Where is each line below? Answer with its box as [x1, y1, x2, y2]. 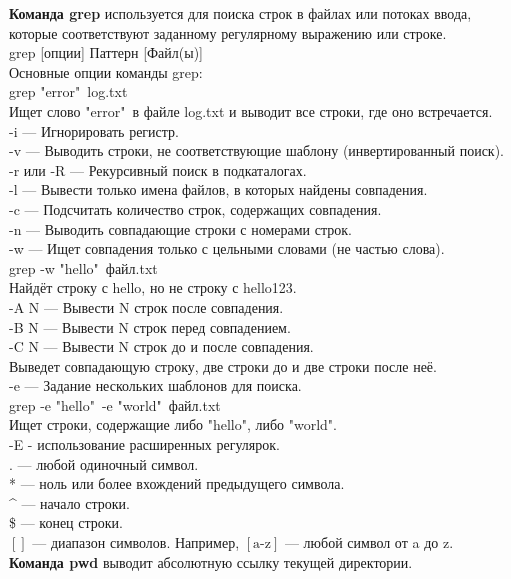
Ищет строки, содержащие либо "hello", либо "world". [9, 414, 337, 435]
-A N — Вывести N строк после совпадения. [9, 296, 284, 317]
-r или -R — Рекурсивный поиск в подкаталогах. [9, 159, 307, 180]
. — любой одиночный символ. [9, 453, 199, 474]
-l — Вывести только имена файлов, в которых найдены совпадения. [9, 179, 428, 200]
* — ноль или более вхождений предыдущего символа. [9, 473, 345, 494]
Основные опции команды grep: [9, 61, 203, 82]
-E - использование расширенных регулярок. [9, 434, 280, 455]
